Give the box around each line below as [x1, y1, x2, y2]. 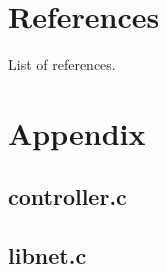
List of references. [8, 54, 116, 75]
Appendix [8, 112, 146, 153]
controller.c [8, 181, 127, 212]
